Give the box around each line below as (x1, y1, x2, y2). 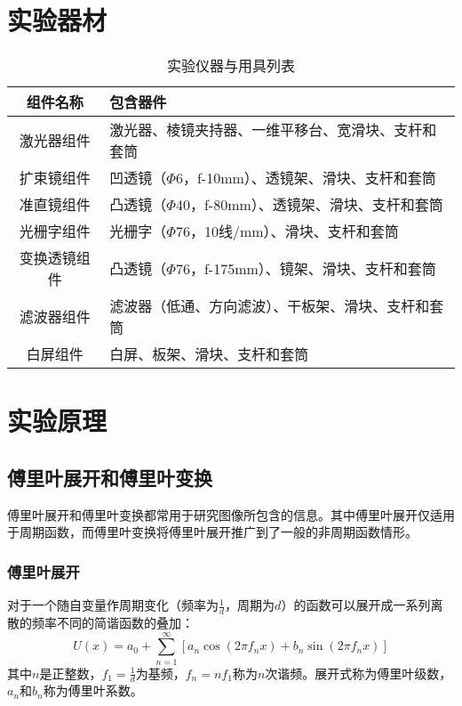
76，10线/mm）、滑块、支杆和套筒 (175, 221, 399, 242)
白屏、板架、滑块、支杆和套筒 (109, 344, 309, 365)
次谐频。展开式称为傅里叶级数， (265, 663, 452, 682)
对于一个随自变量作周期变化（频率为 (7, 596, 219, 614)
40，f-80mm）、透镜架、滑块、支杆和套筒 (175, 194, 443, 215)
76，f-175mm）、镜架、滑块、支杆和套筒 (175, 258, 436, 280)
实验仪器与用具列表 (166, 55, 295, 77)
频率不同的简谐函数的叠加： (31, 613, 194, 631)
